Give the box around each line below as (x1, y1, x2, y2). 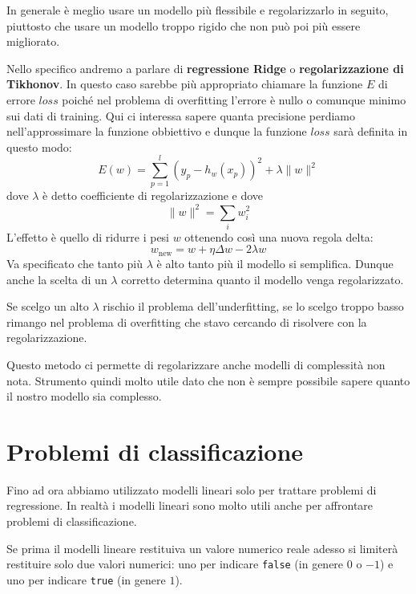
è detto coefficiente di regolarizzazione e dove (42, 187, 264, 204)
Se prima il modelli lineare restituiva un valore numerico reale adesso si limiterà (6, 539, 398, 556)
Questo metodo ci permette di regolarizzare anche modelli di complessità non (6, 356, 386, 372)
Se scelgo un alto (6, 298, 89, 315)
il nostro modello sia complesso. (6, 388, 162, 405)
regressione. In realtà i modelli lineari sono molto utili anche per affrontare (6, 497, 374, 514)
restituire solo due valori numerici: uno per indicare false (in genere (6, 555, 344, 572)
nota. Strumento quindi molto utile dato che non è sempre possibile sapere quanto (6, 372, 410, 389)
